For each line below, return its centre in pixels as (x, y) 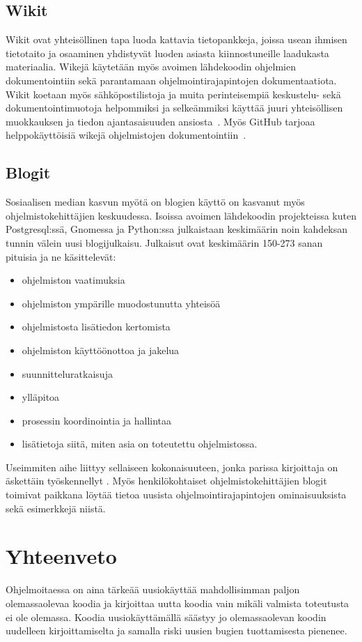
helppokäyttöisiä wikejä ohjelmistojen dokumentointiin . (126, 135)
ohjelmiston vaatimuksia (73, 280)
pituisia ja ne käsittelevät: (61, 256)
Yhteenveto (61, 556)
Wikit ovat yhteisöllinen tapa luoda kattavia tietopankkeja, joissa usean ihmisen (176, 39)
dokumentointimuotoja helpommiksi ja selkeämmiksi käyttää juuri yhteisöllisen (174, 108)
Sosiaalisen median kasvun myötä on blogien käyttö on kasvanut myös (155, 202)
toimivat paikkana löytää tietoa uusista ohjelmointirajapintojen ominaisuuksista (176, 495)
